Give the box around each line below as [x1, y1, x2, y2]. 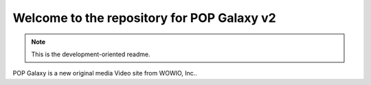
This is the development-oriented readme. [31, 50, 150, 58]
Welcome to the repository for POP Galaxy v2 [12, 10, 276, 25]
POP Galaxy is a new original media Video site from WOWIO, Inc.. [12, 69, 197, 77]
